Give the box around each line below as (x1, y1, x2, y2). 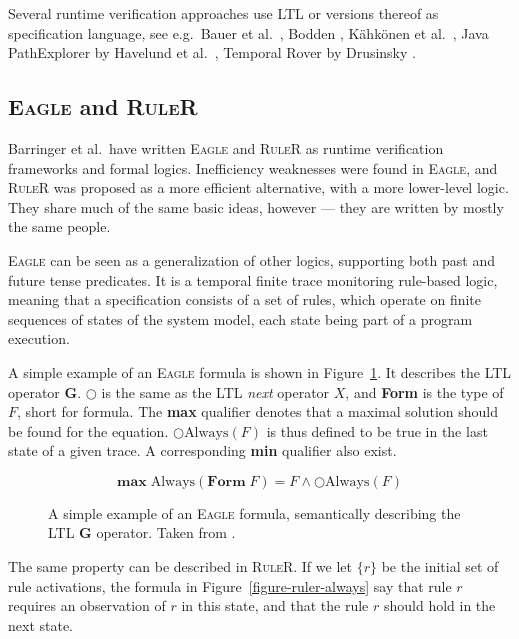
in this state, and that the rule (181, 595, 369, 616)
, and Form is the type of (345, 381, 504, 402)
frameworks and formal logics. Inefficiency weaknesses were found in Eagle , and (8, 157, 498, 178)
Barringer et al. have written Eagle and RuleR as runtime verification (8, 137, 444, 158)
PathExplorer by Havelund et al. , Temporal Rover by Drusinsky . (8, 42, 416, 63)
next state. (8, 614, 74, 635)
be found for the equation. (8, 420, 169, 441)
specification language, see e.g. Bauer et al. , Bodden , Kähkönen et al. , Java (8, 22, 489, 43)
